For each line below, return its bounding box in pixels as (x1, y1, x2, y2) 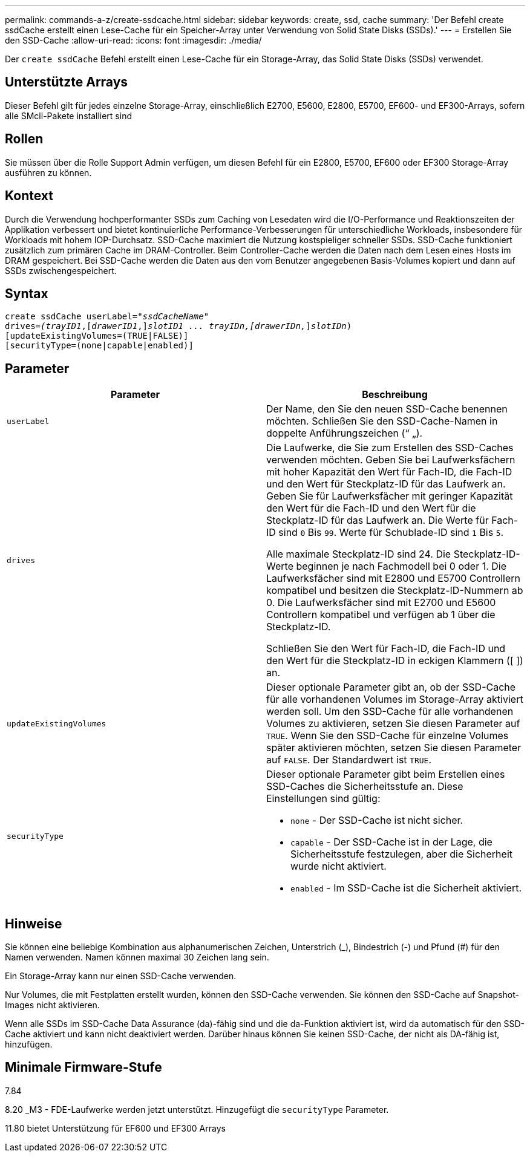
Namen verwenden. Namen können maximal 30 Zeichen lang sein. (5, 952, 269, 963)
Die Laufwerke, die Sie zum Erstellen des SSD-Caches (266, 442, 514, 454)
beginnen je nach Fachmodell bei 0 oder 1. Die (296, 560, 507, 573)
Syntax (5, 285, 48, 301)
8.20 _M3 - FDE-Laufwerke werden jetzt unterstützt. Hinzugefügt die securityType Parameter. (5, 1104, 389, 1115)
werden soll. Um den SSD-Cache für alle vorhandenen (266, 705, 514, 718)
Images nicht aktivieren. (5, 1000, 100, 1011)
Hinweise (5, 916, 62, 931)
